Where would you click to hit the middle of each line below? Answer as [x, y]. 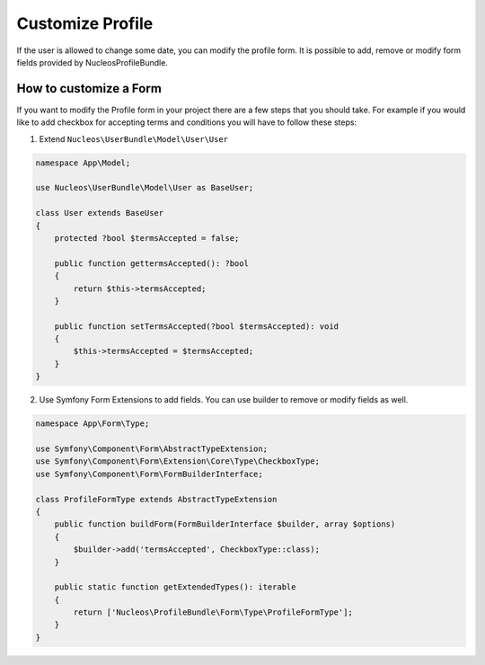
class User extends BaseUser [100, 213]
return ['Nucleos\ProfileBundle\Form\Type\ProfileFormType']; [213, 612]
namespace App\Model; [83, 163]
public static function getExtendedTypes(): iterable [175, 587]
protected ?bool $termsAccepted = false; [147, 238]
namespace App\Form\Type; [93, 424]
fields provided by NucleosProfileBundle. [92, 62]
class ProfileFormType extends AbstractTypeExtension [156, 499]
